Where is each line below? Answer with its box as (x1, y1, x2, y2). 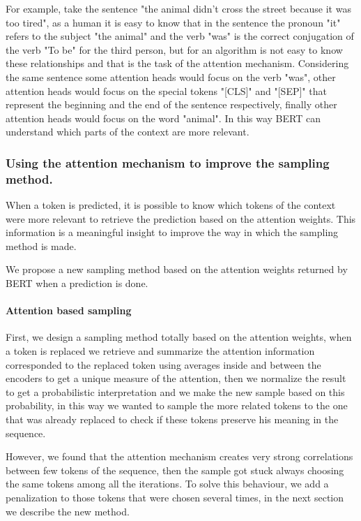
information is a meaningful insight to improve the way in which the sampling (6, 225, 339, 240)
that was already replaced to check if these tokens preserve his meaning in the (6, 412, 339, 426)
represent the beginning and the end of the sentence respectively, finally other (6, 97, 337, 112)
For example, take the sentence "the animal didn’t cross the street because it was (6, 1, 351, 15)
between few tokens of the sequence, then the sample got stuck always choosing (6, 462, 344, 477)
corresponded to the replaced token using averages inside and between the (6, 357, 321, 372)
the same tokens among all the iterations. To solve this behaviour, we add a (6, 476, 329, 491)
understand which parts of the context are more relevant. (6, 124, 249, 139)
